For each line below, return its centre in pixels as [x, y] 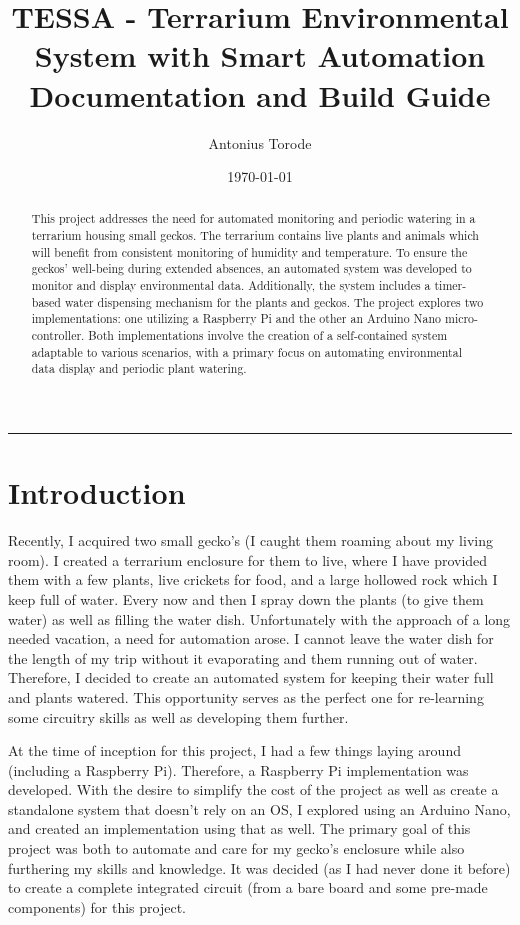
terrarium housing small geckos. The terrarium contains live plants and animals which [255, 235]
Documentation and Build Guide [260, 94]
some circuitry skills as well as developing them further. [178, 716]
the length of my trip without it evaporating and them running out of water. [243, 657]
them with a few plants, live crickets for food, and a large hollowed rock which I [253, 579]
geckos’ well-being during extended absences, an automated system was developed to [251, 268]
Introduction [97, 492]
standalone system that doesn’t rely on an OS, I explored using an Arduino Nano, [259, 808]
